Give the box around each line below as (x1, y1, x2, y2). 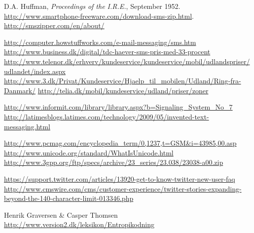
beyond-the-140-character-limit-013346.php (4, 193, 134, 203)
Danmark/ (4, 85, 36, 95)
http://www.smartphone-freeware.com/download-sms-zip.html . (4, 10, 194, 21)
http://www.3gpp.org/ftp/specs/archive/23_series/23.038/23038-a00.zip (4, 157, 223, 167)
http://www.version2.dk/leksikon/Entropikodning (4, 219, 155, 230)
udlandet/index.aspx (4, 66, 66, 76)
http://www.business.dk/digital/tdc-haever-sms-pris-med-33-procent (4, 46, 211, 57)
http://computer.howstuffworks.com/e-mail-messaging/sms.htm (4, 37, 196, 47)
